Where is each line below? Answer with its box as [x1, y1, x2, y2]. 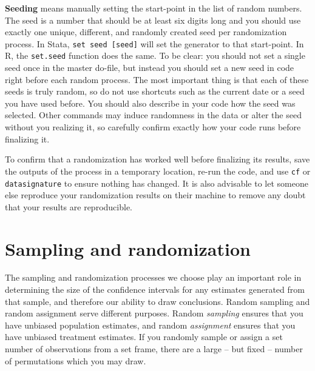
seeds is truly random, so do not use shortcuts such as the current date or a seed [5, 85, 305, 98]
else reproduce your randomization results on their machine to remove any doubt [5, 189, 306, 201]
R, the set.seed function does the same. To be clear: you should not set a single [5, 49, 305, 62]
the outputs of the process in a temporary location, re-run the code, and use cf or [5, 164, 311, 177]
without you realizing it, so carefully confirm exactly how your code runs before [5, 121, 301, 133]
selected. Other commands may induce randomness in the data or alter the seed [5, 109, 302, 121]
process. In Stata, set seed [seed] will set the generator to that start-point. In [5, 37, 304, 50]
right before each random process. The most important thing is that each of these [5, 73, 309, 85]
